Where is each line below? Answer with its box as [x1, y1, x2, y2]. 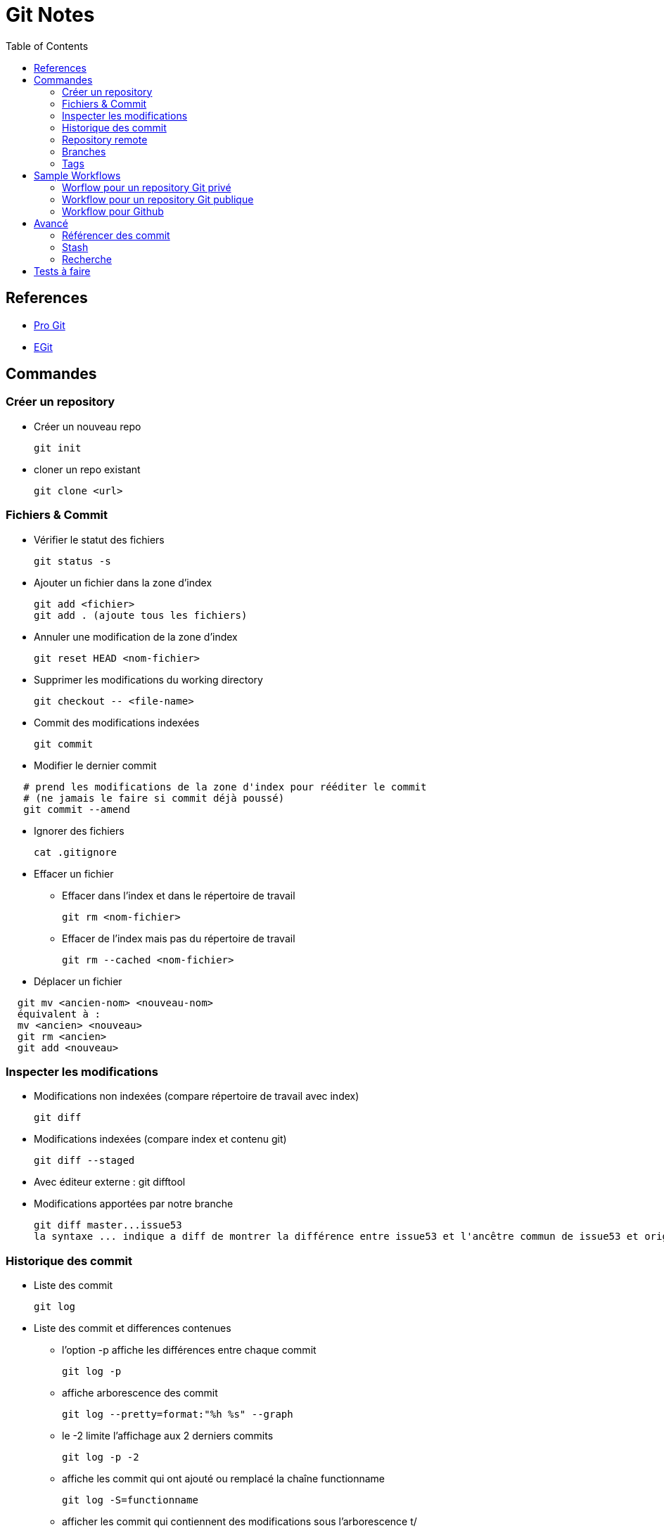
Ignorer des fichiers [34, 824, 124, 837]
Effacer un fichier [34, 867, 114, 880]
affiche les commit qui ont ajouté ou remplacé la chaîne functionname [62, 1473, 385, 1485]
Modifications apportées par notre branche [34, 1198, 234, 1210]
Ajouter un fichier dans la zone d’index [34, 576, 212, 589]
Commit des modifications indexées [34, 716, 200, 729]
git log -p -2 [62, 1451, 139, 1463]
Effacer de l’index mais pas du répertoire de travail [62, 932, 295, 944]
